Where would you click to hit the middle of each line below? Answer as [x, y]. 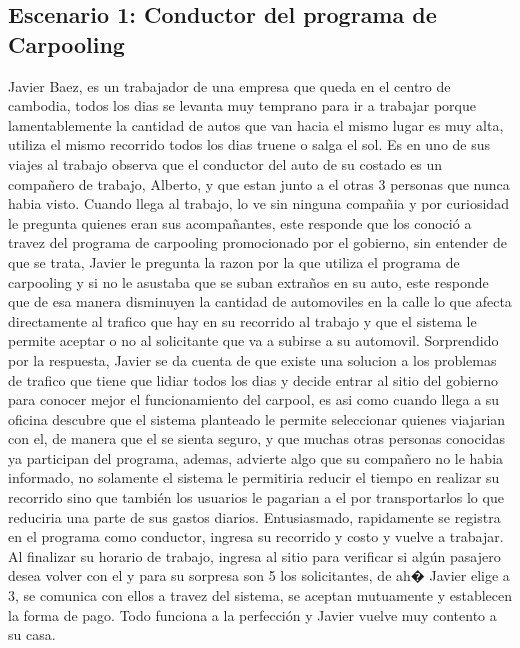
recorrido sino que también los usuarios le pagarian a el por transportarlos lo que [256, 497]
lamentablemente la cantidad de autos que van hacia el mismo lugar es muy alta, [256, 124]
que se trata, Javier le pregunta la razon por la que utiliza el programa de [234, 261]
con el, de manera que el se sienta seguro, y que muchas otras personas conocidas [256, 438]
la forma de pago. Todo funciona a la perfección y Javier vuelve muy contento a [252, 614]
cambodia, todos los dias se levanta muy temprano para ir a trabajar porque [242, 105]
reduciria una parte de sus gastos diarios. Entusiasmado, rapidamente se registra [254, 516]
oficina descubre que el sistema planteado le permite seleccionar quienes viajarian [257, 418]
